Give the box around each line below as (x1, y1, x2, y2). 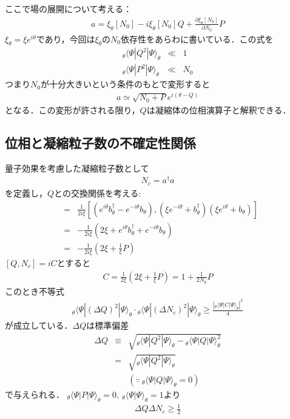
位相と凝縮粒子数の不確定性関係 (5, 133, 196, 152)
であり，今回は (36, 32, 95, 45)
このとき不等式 (5, 284, 64, 297)
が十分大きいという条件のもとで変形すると (40, 78, 211, 90)
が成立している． (5, 319, 73, 332)
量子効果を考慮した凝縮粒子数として (5, 161, 149, 174)
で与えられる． (5, 388, 64, 401)
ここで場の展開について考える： (5, 2, 132, 15)
